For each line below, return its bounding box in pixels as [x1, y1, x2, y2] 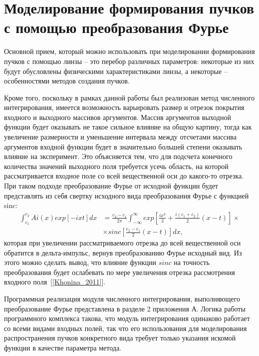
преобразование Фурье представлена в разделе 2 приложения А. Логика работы [4, 303, 246, 313]
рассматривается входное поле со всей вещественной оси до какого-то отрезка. [4, 170, 244, 181]
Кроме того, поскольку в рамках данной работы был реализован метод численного [4, 92, 255, 102]
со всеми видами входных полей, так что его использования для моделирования [4, 322, 247, 333]
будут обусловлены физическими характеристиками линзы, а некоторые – [4, 65, 228, 76]
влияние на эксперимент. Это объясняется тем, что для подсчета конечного [4, 151, 233, 161]
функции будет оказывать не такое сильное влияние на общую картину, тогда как [4, 121, 252, 132]
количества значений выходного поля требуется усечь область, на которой [4, 160, 229, 171]
